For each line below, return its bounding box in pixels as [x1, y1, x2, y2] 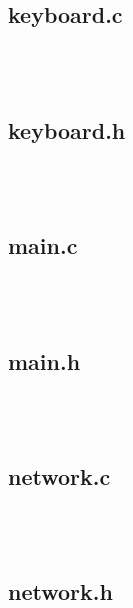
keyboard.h [8, 114, 126, 145]
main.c [8, 230, 78, 261]
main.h [8, 345, 81, 376]
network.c [8, 460, 111, 491]
